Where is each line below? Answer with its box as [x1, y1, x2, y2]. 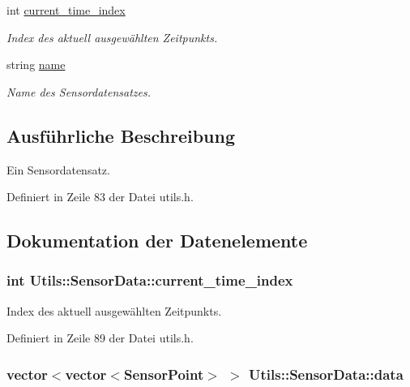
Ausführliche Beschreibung [6, 123, 235, 148]
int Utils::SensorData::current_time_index [6, 270, 293, 290]
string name [6, 56, 66, 73]
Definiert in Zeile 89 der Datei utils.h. [6, 329, 194, 346]
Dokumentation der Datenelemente [6, 228, 308, 253]
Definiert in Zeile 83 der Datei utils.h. [6, 188, 194, 205]
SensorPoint [123, 363, 204, 384]
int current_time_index [6, 2, 126, 18]
